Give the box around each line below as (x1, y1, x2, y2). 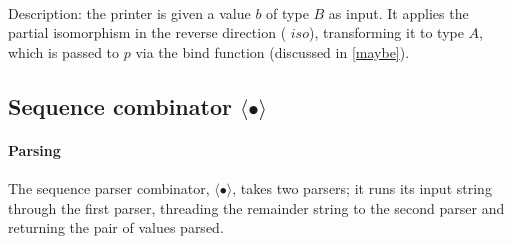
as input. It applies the (328, 2, 469, 23)
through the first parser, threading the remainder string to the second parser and (8, 197, 505, 218)
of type (266, 2, 309, 23)
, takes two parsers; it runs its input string (232, 177, 492, 198)
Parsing (8, 139, 61, 160)
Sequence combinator (8, 90, 232, 121)
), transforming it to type (308, 22, 464, 43)
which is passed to (8, 41, 120, 62)
